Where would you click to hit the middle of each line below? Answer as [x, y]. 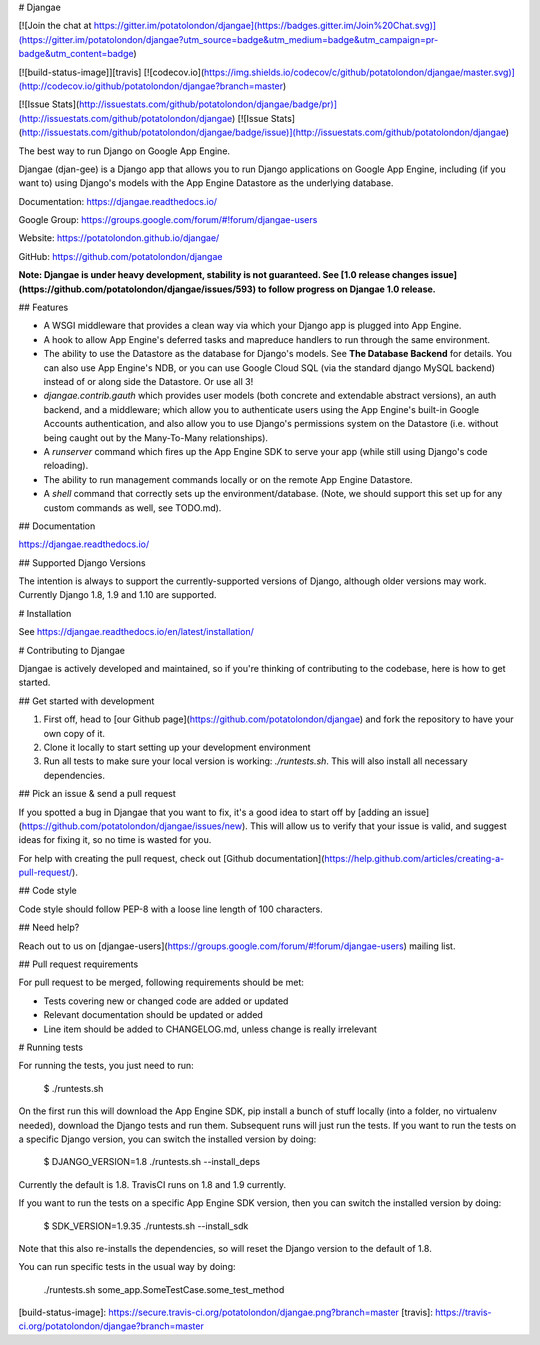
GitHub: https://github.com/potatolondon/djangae [120, 256]
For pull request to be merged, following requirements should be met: [161, 982]
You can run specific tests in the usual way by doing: [127, 1267]
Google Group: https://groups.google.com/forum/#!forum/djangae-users [168, 220]
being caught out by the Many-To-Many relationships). [156, 437]
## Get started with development [86, 701]
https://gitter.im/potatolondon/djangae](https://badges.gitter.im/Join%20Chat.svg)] [265, 26]
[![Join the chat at [55, 26]
